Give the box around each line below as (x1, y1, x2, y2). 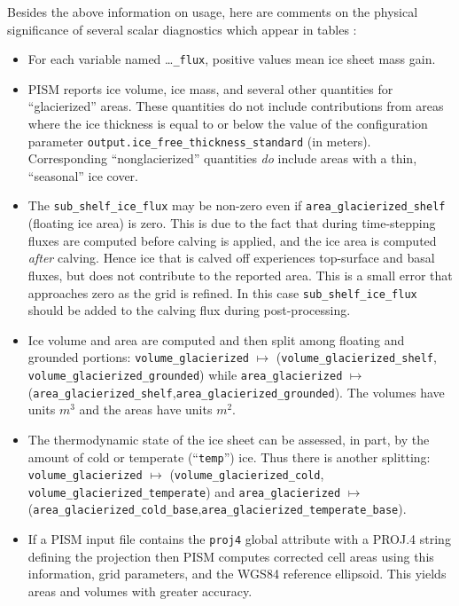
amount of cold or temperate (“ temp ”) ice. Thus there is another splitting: (27, 447, 431, 466)
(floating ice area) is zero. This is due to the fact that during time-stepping (27, 214, 436, 232)
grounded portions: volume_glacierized (27, 348, 250, 366)
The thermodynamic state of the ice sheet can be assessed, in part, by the (27, 429, 430, 448)
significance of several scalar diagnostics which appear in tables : (7, 20, 357, 38)
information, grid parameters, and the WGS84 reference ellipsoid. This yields (27, 564, 447, 583)
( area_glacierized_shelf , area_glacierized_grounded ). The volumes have (27, 382, 445, 401)
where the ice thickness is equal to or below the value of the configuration (27, 114, 428, 133)
